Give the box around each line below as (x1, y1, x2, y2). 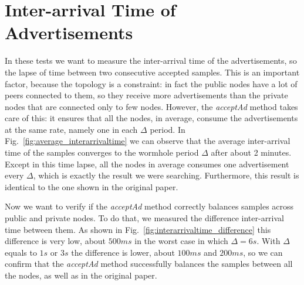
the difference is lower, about (71, 246, 175, 258)
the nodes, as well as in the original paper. (5, 269, 157, 281)
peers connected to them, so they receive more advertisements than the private (5, 89, 288, 101)
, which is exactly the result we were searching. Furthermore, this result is (33, 169, 299, 181)
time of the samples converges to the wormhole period (5, 146, 199, 159)
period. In (150, 123, 185, 135)
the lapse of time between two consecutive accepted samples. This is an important (5, 66, 300, 78)
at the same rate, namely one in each (5, 123, 138, 135)
